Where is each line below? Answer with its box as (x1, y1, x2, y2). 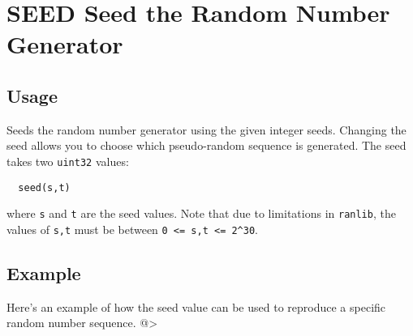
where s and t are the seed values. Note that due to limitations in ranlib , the (6, 205, 396, 222)
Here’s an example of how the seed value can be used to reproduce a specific (6, 298, 386, 315)
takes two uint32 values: (6, 152, 129, 169)
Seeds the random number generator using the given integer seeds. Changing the (6, 121, 407, 138)
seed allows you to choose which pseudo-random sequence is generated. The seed (6, 137, 407, 154)
